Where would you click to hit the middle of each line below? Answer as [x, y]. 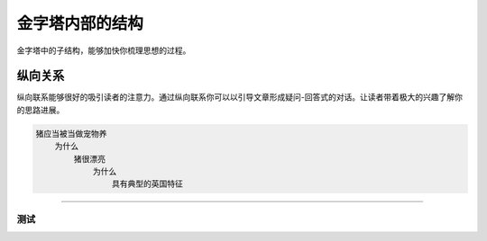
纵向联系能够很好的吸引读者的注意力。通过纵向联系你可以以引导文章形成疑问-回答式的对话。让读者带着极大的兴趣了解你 [240, 97]
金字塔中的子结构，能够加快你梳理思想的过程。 [104, 50]
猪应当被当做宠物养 [71, 134]
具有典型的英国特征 [147, 184]
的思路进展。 [41, 110]
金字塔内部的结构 [80, 23]
